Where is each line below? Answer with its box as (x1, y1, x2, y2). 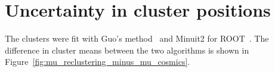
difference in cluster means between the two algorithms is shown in (5, 43, 249, 56)
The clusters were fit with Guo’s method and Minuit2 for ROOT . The (5, 32, 269, 45)
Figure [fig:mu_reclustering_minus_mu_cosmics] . (5, 55, 190, 68)
